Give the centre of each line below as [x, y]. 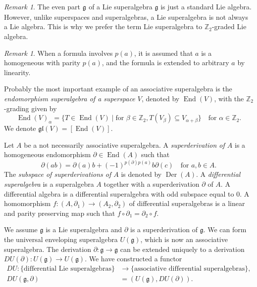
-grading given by [30, 108]
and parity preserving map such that [60, 213]
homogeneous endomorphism [48, 154]
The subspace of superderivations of [58, 174]
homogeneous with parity [42, 62]
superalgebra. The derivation [48, 249]
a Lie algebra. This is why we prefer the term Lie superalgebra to [103, 26]
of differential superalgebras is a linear [187, 203]
